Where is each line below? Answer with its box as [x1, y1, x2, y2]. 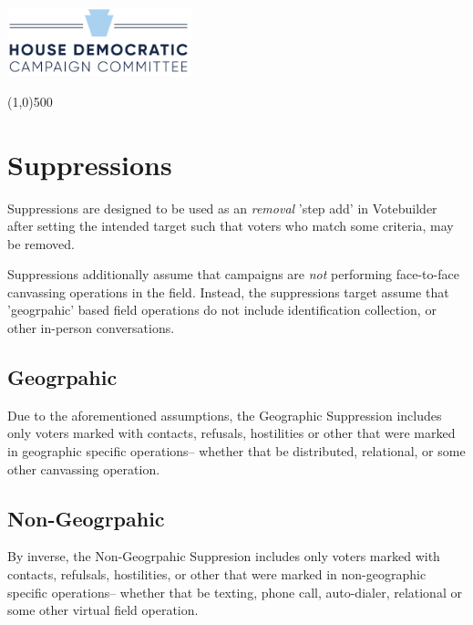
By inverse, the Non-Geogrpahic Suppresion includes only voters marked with [7, 547, 440, 566]
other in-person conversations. [7, 318, 175, 338]
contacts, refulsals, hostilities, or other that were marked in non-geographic [7, 565, 427, 584]
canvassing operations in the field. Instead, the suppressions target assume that [7, 282, 449, 301]
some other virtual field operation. [7, 600, 199, 620]
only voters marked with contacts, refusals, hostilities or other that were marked [7, 423, 456, 443]
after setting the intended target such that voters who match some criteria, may [7, 216, 454, 235]
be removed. [7, 234, 75, 253]
